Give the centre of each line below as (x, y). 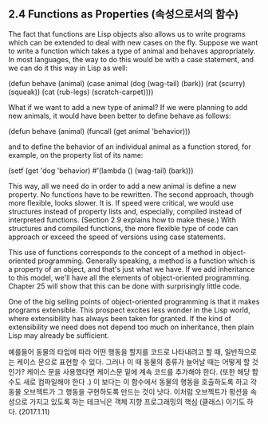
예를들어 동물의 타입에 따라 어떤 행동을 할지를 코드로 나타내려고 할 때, (116, 351)
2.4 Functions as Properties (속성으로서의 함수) (124, 14)
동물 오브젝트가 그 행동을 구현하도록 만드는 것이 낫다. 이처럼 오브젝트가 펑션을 (128, 391)
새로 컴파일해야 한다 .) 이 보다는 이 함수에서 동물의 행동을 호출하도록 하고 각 (140, 382)
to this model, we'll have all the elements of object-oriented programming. (130, 277)
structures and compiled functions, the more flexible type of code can (123, 228)
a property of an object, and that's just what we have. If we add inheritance (132, 269)
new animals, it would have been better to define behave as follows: (120, 116)
